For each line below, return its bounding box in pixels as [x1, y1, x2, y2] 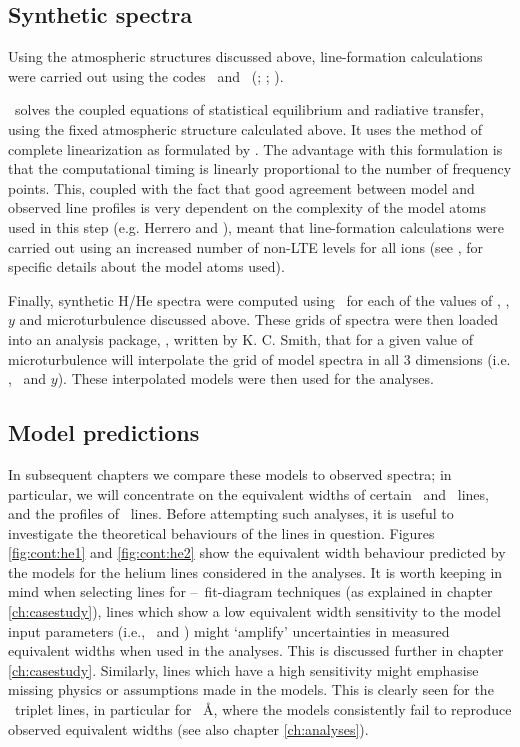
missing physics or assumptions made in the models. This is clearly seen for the [8, 679, 494, 700]
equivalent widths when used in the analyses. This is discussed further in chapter [8, 640, 504, 661]
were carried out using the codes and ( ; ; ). [8, 65, 284, 86]
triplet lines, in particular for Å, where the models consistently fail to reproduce [14, 699, 512, 720]
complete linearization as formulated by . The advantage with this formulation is [8, 138, 503, 159]
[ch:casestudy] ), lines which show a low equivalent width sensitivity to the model [8, 601, 501, 622]
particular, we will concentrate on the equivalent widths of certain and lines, [8, 483, 489, 504]
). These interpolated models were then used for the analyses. [57, 368, 434, 389]
